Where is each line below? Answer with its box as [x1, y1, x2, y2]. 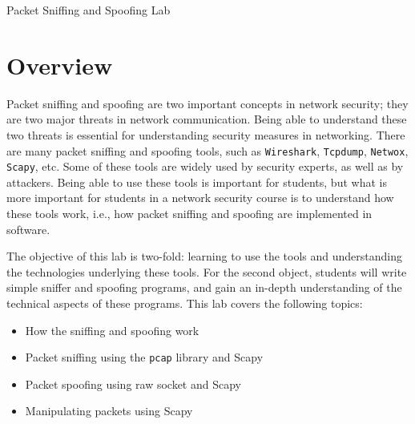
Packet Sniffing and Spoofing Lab [6, 2, 171, 18]
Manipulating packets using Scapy [25, 402, 193, 419]
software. [6, 220, 50, 237]
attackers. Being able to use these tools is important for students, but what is [6, 173, 387, 190]
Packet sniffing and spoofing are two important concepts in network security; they [6, 95, 409, 111]
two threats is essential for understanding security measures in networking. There [6, 126, 405, 143]
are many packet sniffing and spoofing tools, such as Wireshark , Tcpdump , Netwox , [6, 142, 409, 159]
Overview [6, 48, 113, 81]
